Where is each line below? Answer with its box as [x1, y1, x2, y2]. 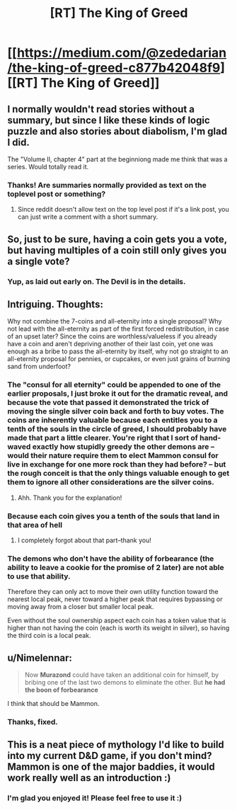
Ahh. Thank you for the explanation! [17, 494, 122, 502]
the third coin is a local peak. [7, 632, 91, 640]
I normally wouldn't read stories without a [7, 103, 195, 115]
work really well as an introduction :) [7, 772, 171, 784]
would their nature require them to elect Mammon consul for [7, 451, 219, 461]
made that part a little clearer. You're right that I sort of [7, 433, 198, 443]
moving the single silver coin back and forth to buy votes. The [7, 406, 224, 416]
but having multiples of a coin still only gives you [7, 244, 227, 256]
